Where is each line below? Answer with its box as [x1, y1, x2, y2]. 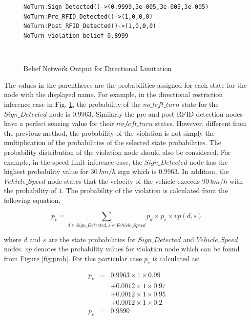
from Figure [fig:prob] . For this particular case [4, 253, 142, 263]
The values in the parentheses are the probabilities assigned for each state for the [4, 79, 247, 90]
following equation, [4, 195, 61, 205]
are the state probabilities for [48, 234, 136, 244]
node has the [189, 156, 228, 167]
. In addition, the [177, 166, 229, 176]
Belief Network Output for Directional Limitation [23, 63, 172, 74]
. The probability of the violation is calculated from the [62, 185, 228, 196]
